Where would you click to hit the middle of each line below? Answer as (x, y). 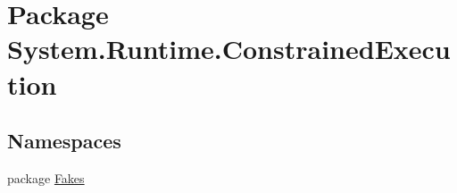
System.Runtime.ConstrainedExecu (229, 49)
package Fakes (46, 177)
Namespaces (64, 141)
